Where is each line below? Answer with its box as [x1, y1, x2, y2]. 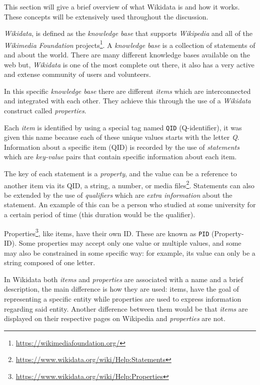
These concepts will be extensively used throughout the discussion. [4, 11, 208, 21]
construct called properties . [4, 105, 86, 115]
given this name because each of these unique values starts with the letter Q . [4, 132, 239, 142]
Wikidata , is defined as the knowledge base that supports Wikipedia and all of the [4, 28, 253, 38]
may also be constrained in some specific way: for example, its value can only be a [4, 247, 255, 258]
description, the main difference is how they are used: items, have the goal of [4, 284, 239, 294]
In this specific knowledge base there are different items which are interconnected [4, 85, 251, 96]
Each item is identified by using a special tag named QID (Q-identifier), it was [4, 122, 242, 132]
